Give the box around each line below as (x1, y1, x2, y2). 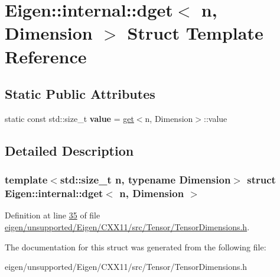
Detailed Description (5, 141, 134, 159)
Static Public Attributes (5, 85, 155, 103)
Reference (5, 44, 87, 68)
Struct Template (127, 21, 263, 45)
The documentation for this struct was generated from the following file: (5, 240, 266, 253)
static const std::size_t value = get (5, 112, 134, 124)
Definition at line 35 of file (5, 209, 100, 221)
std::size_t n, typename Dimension (60, 172, 231, 187)
